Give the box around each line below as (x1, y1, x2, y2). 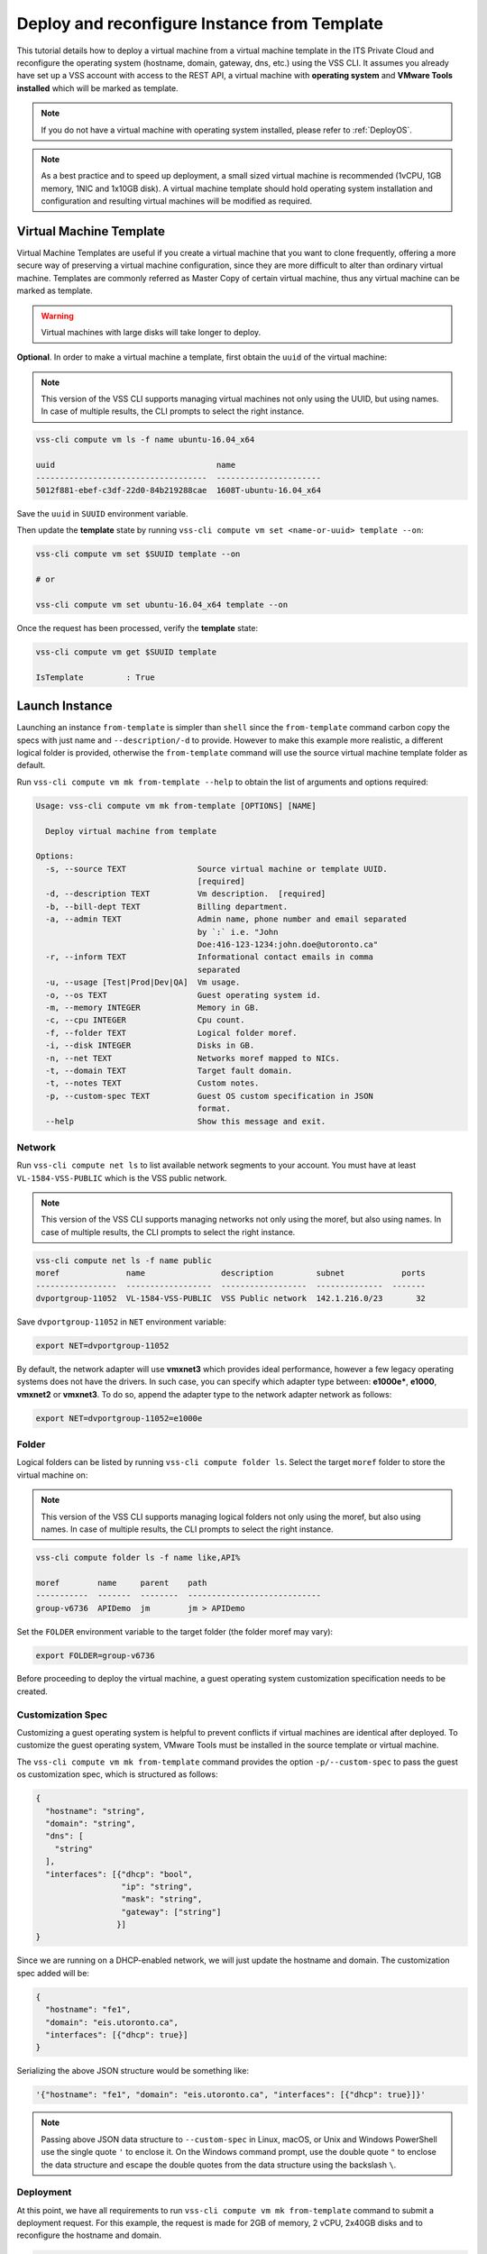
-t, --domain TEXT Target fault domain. (45, 1065, 293, 1076)
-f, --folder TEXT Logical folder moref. (45, 1028, 298, 1038)
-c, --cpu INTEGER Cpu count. (45, 1015, 245, 1025)
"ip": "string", (121, 1881, 193, 1892)
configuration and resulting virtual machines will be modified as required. (41, 196, 313, 206)
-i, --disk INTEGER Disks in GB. (45, 1040, 255, 1050)
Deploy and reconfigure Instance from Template (16, 14, 383, 33)
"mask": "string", (121, 1894, 203, 1904)
